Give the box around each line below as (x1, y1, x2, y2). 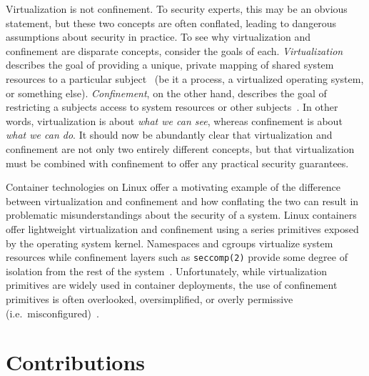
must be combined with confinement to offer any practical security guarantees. (6, 155, 349, 170)
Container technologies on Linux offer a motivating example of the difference (6, 179, 340, 194)
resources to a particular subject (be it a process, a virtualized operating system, (6, 71, 364, 86)
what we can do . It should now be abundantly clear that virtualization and (6, 127, 333, 142)
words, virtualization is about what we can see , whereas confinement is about (6, 113, 343, 128)
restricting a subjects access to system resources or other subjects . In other (6, 99, 338, 114)
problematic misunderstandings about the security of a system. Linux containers (6, 207, 357, 222)
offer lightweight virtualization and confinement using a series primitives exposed (6, 221, 359, 236)
